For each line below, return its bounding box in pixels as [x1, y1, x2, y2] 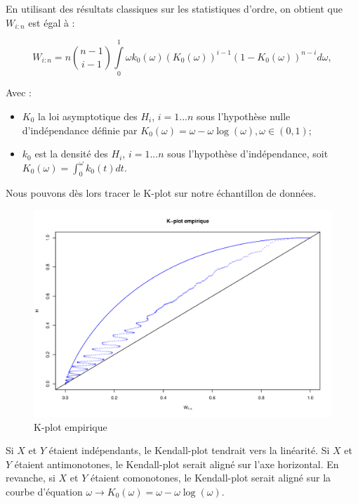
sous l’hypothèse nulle [197, 108, 291, 123]
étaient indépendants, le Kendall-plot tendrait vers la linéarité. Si [48, 443, 330, 458]
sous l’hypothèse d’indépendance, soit [167, 146, 329, 161]
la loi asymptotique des [38, 108, 138, 123]
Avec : [6, 85, 32, 100]
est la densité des [34, 146, 108, 161]
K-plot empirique [34, 419, 107, 434]
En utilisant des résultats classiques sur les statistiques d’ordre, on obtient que [6, 1, 343, 15]
